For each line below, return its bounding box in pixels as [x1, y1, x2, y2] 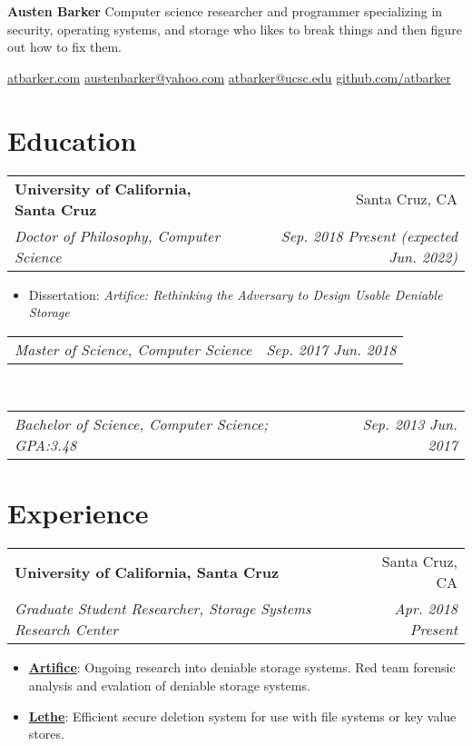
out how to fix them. [7, 37, 122, 56]
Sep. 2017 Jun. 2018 [266, 338, 397, 360]
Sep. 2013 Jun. [362, 413, 457, 435]
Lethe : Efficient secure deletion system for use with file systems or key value [28, 706, 457, 725]
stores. [28, 724, 64, 743]
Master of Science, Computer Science [15, 338, 252, 360]
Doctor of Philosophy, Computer [15, 224, 221, 246]
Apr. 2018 [394, 598, 457, 620]
